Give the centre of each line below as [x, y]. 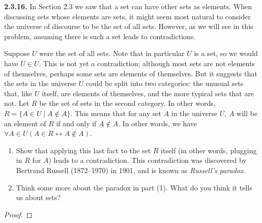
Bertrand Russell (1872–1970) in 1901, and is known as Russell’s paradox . [131, 170]
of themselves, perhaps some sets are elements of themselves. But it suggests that [131, 73]
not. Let [17, 103]
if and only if [76, 123]
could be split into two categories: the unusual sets [165, 83]
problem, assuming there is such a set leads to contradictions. [100, 36]
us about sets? [38, 197]
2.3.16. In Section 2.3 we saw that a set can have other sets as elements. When [128, 6]
